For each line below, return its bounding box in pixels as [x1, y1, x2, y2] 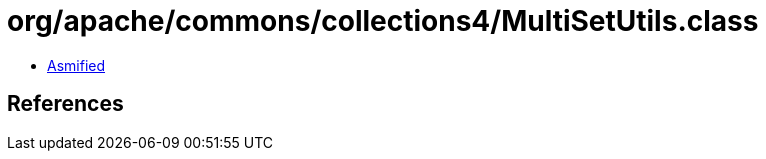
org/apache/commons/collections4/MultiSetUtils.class [7, 4, 759, 38]
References [7, 91, 124, 117]
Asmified [47, 56, 106, 74]
